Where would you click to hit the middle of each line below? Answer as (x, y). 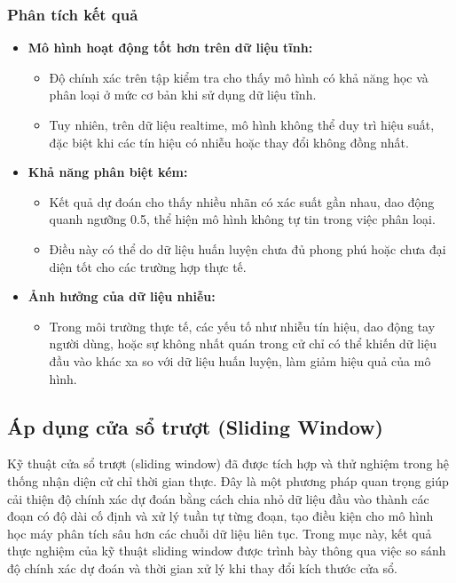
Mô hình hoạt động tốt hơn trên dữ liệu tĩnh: (170, 48)
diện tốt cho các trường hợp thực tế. (148, 266)
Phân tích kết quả (73, 14)
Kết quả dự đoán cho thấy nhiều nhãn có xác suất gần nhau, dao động (242, 201)
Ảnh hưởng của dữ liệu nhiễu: (122, 296)
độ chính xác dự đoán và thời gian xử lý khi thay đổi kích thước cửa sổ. (202, 567)
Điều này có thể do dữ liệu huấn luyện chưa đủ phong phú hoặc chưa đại (248, 248)
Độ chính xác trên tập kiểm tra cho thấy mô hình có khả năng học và (239, 77)
